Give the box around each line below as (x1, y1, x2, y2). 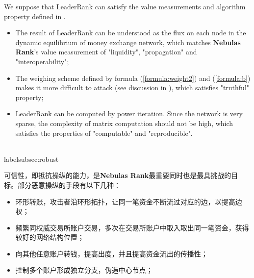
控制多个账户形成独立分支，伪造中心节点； (15, 265, 153, 275)
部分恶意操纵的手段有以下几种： (17, 179, 121, 190)
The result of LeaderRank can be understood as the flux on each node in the (15, 27, 246, 38)
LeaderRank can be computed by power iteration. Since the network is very (15, 108, 243, 119)
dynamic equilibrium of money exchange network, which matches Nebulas (15, 37, 241, 47)
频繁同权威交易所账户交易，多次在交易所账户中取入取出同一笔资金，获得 (15, 222, 249, 232)
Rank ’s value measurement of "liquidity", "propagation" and (15, 47, 197, 57)
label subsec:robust (4, 153, 59, 164)
